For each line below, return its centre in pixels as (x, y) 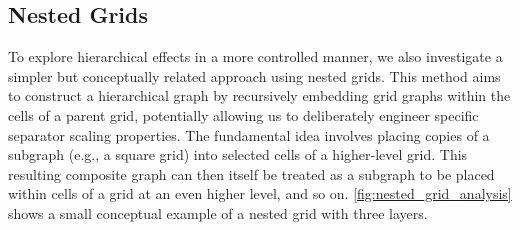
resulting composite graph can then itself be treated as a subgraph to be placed (251, 173)
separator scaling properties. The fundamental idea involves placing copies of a (249, 134)
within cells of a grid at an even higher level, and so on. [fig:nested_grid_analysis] (260, 193)
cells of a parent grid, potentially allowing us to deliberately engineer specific (243, 114)
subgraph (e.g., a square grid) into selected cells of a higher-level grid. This (238, 154)
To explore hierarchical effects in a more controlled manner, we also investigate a (255, 56)
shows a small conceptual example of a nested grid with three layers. (218, 212)
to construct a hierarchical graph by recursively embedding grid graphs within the (259, 95)
